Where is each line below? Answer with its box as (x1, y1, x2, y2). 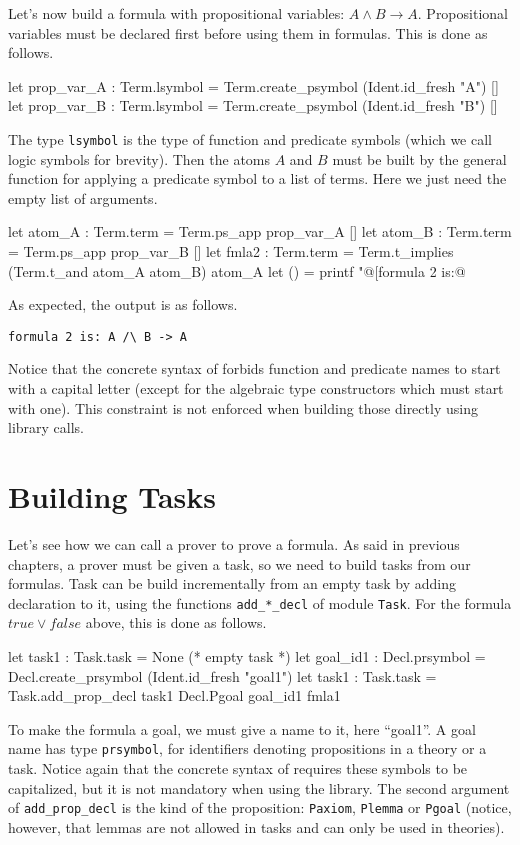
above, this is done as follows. (85, 612, 267, 633)
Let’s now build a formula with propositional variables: (8, 3, 345, 23)
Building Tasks (8, 476, 216, 516)
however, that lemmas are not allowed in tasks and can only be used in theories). (8, 816, 505, 837)
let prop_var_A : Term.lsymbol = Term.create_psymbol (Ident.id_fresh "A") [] (8, 75, 499, 96)
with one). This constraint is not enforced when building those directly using (8, 397, 478, 418)
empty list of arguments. (8, 187, 158, 208)
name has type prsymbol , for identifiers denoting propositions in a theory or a (8, 738, 487, 759)
